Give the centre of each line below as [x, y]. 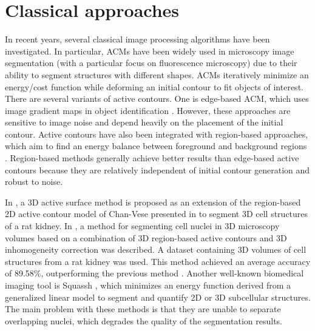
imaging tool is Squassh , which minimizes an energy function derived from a [148, 285]
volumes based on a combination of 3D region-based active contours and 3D [146, 237]
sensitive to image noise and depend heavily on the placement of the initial [144, 122]
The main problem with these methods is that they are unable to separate [143, 309]
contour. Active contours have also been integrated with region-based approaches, [157, 134]
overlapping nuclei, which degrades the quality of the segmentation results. [144, 320]
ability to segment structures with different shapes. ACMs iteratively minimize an [157, 74]
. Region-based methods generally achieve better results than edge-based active [152, 158]
